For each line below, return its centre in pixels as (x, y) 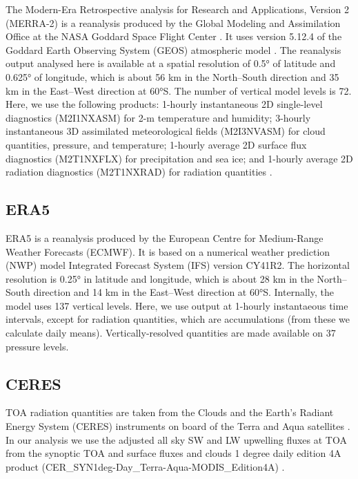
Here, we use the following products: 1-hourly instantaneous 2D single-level (164, 104)
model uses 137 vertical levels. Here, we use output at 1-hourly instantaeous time (177, 305)
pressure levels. (37, 346)
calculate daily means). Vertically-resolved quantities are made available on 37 (171, 333)
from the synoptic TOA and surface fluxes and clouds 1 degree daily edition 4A (173, 453)
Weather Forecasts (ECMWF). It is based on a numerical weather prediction (168, 251)
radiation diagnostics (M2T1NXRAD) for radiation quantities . (139, 172)
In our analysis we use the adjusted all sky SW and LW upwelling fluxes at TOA (176, 439)
